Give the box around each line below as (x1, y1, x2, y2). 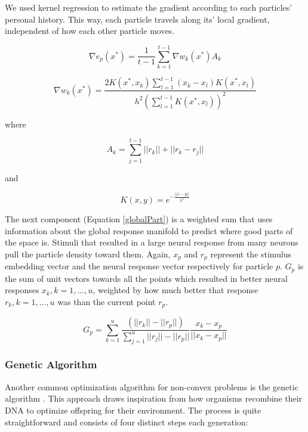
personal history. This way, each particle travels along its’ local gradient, (5, 13, 270, 25)
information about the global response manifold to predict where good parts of (5, 224, 293, 237)
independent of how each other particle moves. (5, 24, 175, 37)
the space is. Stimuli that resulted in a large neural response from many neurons (5, 236, 298, 248)
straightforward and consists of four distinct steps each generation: (5, 415, 248, 428)
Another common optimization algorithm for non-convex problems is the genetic (5, 380, 298, 393)
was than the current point (57, 295, 156, 307)
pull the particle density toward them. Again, (5, 247, 171, 260)
